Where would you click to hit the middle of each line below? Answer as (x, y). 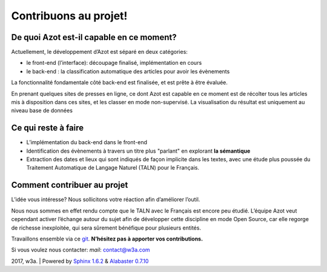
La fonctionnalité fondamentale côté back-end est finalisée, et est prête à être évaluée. (120, 82)
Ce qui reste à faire (48, 128)
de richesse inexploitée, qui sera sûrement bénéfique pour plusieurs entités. (106, 228)
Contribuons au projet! (69, 16)
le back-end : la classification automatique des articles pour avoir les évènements (128, 71)
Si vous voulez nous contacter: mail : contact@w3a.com (81, 250)
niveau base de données (42, 111)
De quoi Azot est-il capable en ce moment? (94, 37)
